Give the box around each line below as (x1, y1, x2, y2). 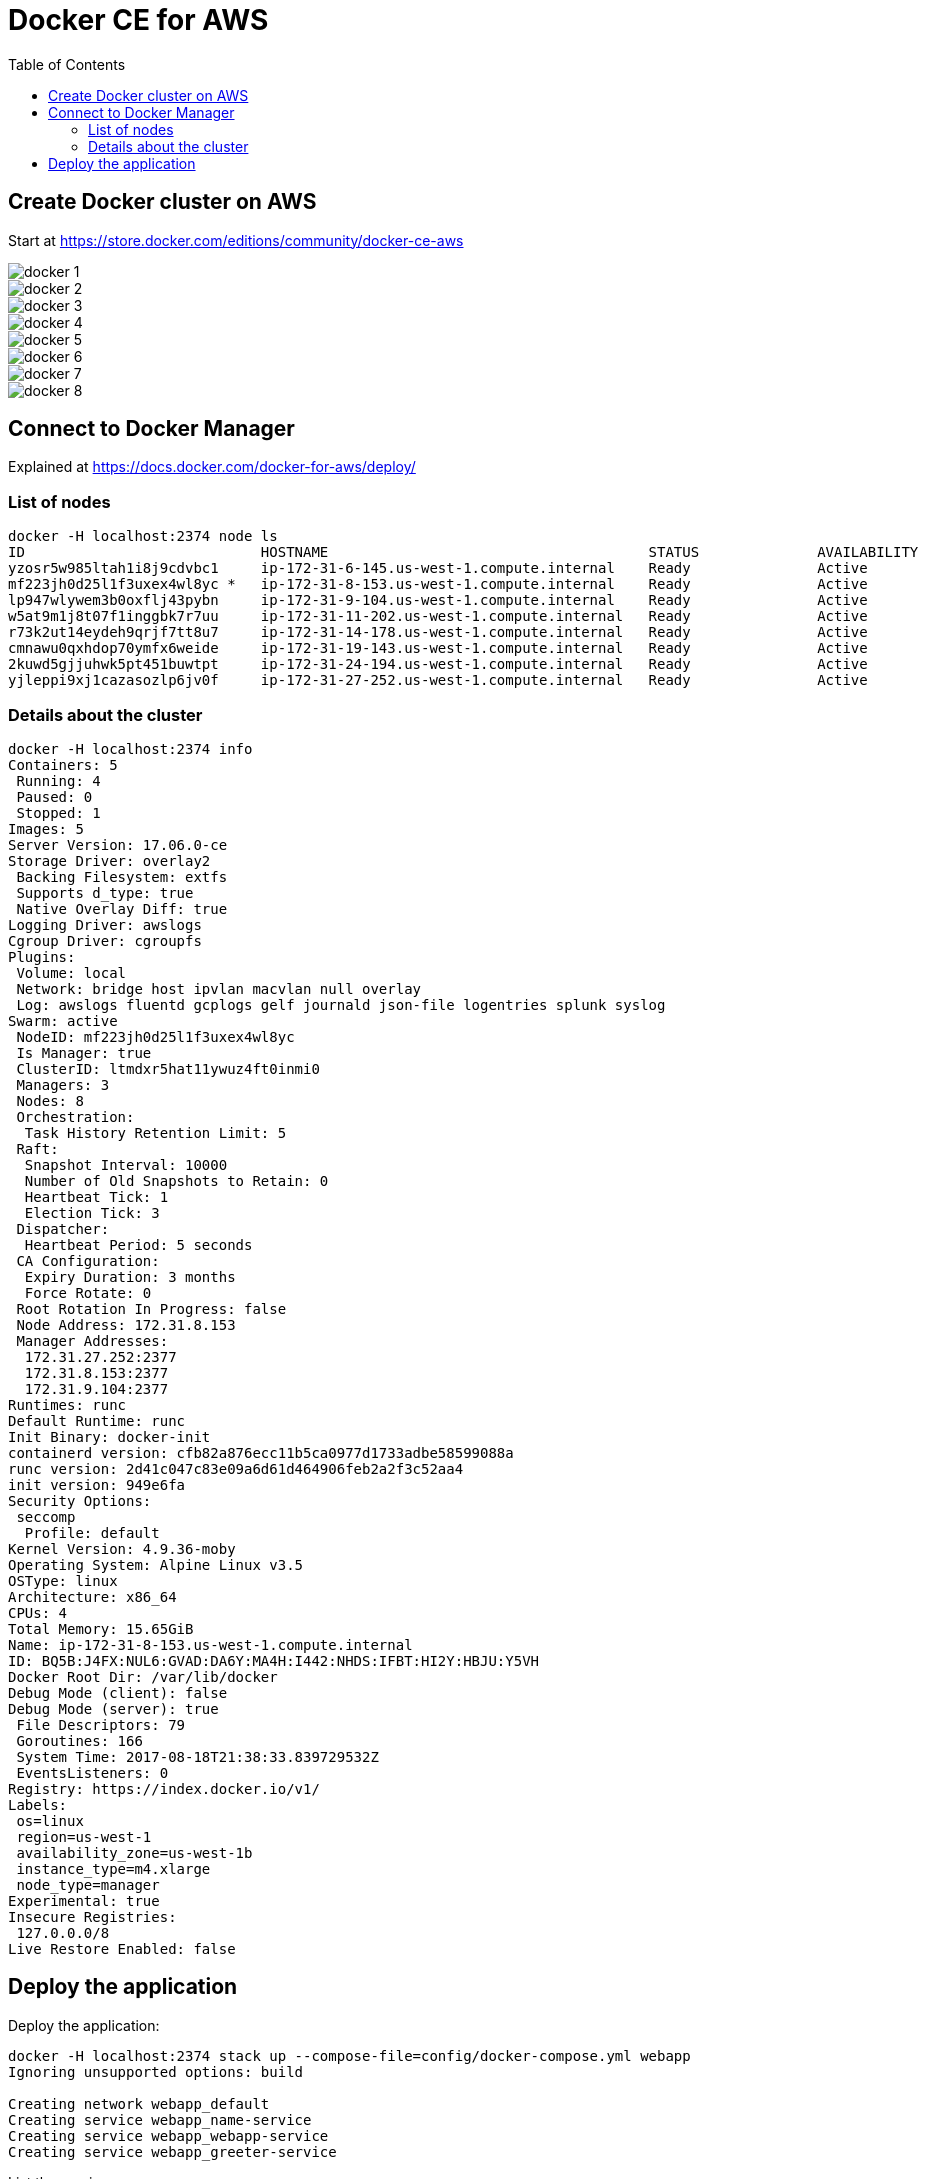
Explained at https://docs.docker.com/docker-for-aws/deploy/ (8, 458, 416, 476)
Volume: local (16, 964, 127, 981)
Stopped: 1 (16, 804, 101, 821)
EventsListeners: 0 (16, 1764, 169, 1781)
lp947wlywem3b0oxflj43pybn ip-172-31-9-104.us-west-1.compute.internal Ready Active (8, 592, 868, 609)
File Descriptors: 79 (16, 1716, 186, 1733)
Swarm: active (8, 1012, 118, 1029)
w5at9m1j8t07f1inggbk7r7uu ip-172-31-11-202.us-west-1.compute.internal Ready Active (8, 608, 868, 625)
